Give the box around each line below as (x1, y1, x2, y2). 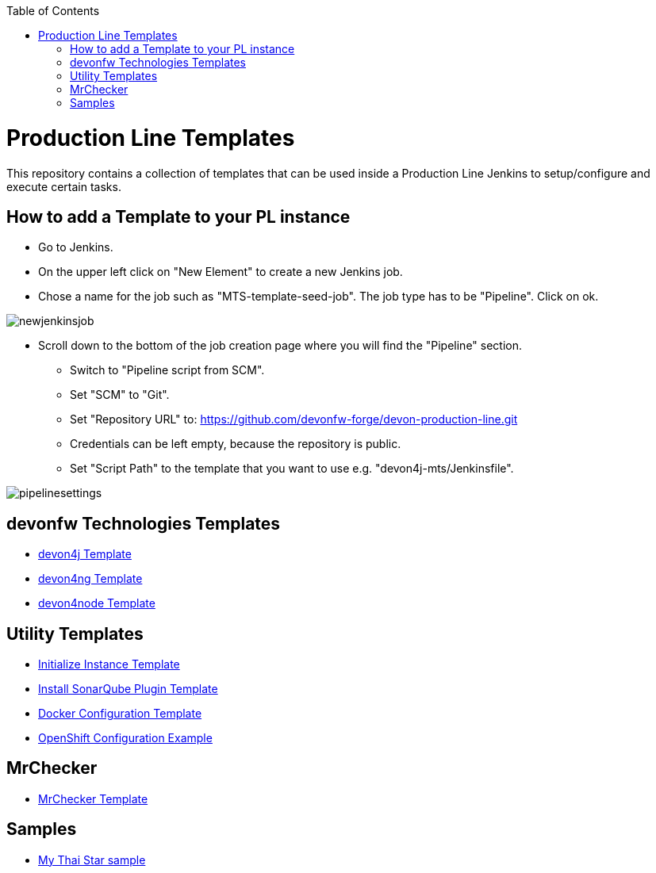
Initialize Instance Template (38, 657, 180, 672)
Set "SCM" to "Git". (70, 388, 170, 402)
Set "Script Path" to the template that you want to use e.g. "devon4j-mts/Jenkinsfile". (70, 461, 514, 476)
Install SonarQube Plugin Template (38, 682, 218, 696)
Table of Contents (6, 4, 100, 17)
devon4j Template (38, 547, 132, 561)
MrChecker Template (38, 791, 148, 806)
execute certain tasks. (6, 179, 121, 193)
